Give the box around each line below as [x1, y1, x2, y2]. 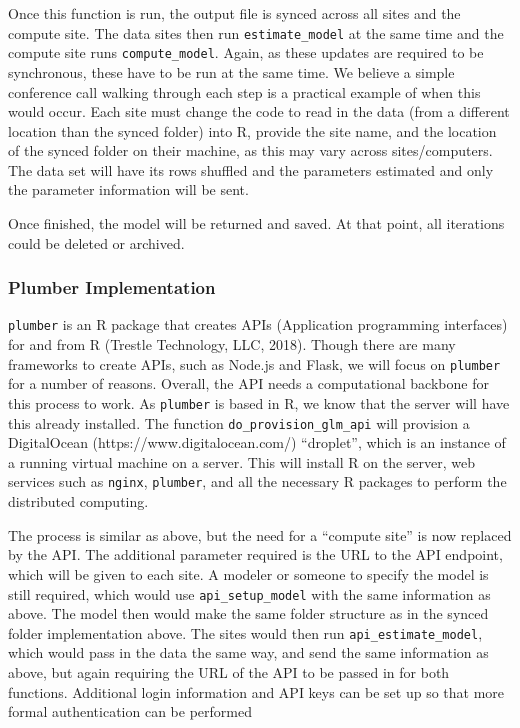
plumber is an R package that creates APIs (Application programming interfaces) [8, 314, 508, 335]
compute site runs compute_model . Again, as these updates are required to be [8, 42, 484, 63]
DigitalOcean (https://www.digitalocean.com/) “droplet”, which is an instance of [8, 432, 506, 453]
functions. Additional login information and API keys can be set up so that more [8, 681, 505, 702]
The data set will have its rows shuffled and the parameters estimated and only [8, 159, 494, 180]
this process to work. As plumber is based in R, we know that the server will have [8, 392, 510, 413]
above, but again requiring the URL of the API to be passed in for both [8, 662, 450, 682]
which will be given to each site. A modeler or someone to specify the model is [8, 563, 489, 584]
